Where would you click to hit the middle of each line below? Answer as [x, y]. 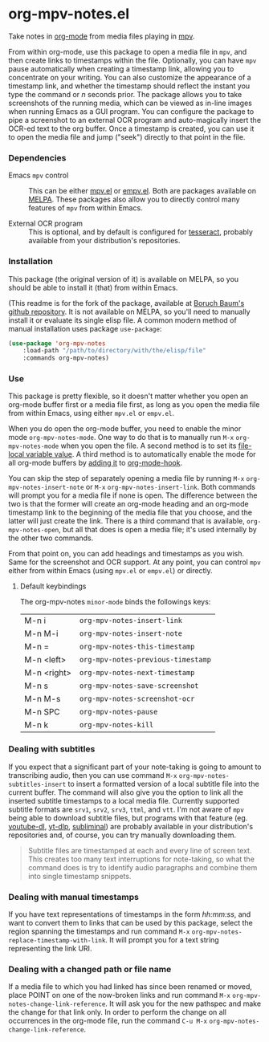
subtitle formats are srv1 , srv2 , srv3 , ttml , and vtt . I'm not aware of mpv [126, 809]
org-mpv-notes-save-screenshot [139, 686]
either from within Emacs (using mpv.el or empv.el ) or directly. [110, 571]
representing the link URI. [50, 949]
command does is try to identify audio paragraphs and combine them [143, 867]
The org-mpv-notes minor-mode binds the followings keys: [115, 602]
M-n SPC [42, 712]
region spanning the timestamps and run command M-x [99, 931]
